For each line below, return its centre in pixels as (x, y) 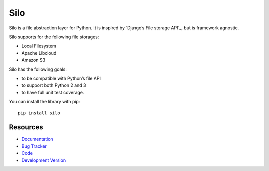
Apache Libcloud (39, 53)
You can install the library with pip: (45, 102)
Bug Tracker (34, 146)
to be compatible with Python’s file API (61, 78)
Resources (26, 127)
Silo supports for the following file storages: (54, 37)
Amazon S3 (34, 60)
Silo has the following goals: (38, 69)
